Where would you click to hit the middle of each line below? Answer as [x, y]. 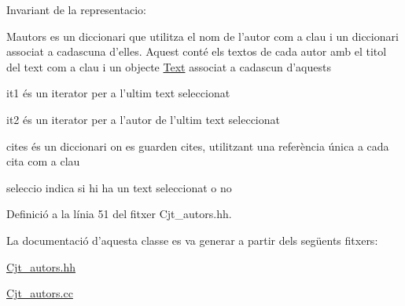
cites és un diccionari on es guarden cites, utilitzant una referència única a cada [198, 146]
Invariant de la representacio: [76, 9]
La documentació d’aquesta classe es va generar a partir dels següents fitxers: [192, 240]
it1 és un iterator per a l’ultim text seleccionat [118, 93]
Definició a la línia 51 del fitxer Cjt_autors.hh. [119, 214]
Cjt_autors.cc [40, 293]
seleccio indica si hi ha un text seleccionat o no [119, 187]
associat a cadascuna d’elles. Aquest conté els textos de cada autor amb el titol [197, 51]
